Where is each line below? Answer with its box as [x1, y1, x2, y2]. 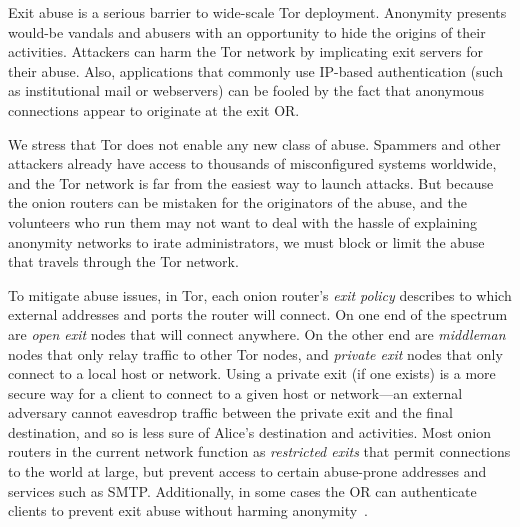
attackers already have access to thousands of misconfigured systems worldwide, [8, 153, 497, 174]
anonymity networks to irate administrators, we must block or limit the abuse [8, 231, 485, 252]
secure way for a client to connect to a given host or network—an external [8, 382, 463, 403]
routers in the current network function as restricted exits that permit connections [8, 441, 511, 462]
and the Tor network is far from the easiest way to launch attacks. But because [8, 172, 494, 193]
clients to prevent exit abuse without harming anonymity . [8, 500, 368, 521]
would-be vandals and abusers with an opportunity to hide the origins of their [8, 21, 486, 42]
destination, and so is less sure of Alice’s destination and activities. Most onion [8, 421, 492, 442]
